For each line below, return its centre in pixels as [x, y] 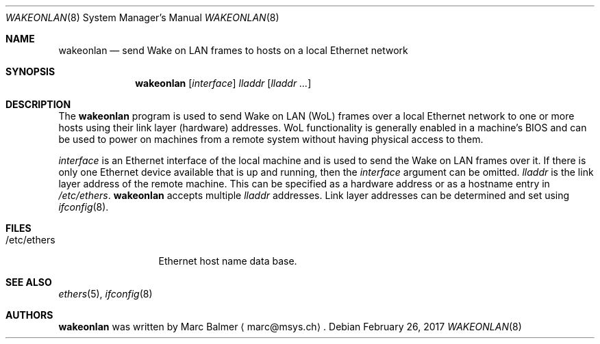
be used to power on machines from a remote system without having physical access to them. [271, 139]
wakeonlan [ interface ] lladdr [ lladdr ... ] [223, 83]
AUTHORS [29, 315]
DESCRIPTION [38, 104]
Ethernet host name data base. [228, 261]
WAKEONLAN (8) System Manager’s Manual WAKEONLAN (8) [142, 17]
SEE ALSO [29, 282]
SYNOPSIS [30, 71]
